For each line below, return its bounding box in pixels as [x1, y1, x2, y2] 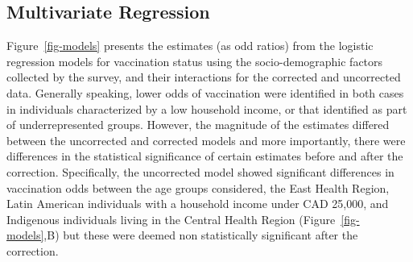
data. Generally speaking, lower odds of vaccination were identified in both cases [6, 84, 404, 101]
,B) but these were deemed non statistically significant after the [43, 227, 358, 243]
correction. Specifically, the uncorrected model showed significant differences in [6, 163, 394, 180]
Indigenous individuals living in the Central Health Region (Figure [6, 210, 336, 227]
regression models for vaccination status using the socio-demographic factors [6, 52, 383, 69]
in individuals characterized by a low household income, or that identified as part [6, 100, 407, 117]
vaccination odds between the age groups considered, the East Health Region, [6, 179, 390, 196]
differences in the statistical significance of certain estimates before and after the [6, 148, 403, 164]
